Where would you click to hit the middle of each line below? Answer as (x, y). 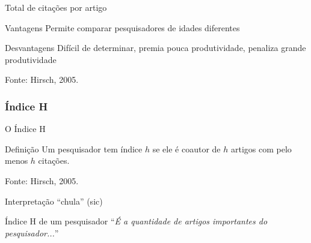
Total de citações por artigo (56, 7)
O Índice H (25, 129)
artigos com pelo (261, 148)
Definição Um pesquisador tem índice (74, 148)
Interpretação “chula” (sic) (54, 201)
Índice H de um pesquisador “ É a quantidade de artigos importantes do (136, 221)
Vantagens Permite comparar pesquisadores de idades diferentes (122, 27)
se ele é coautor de (186, 148)
